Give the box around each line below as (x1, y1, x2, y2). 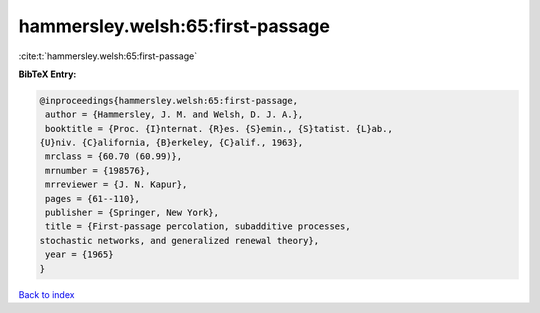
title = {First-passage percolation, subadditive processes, (45, 221, 351, 232)
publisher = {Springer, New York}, (45, 207, 220, 219)
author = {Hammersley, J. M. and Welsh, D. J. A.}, (45, 109, 304, 120)
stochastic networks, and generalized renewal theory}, (39, 235, 320, 246)
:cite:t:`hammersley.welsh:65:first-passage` (18, 50, 198, 62)
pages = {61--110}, (45, 193, 140, 204)
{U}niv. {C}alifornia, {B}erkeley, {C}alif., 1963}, (39, 137, 304, 149)
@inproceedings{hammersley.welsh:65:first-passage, (39, 95, 299, 106)
